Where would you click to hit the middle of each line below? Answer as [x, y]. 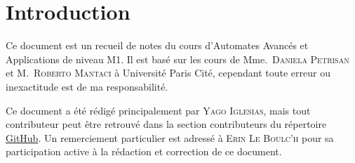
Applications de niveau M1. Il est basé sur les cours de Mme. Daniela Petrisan [177, 59]
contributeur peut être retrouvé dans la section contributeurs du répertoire [166, 124]
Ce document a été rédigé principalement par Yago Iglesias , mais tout [158, 110]
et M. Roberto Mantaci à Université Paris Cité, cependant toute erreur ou [168, 73]
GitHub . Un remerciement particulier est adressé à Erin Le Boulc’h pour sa [170, 137]
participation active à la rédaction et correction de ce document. [144, 151]
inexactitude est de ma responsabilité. [87, 86]
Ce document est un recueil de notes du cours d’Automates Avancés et [157, 45]
